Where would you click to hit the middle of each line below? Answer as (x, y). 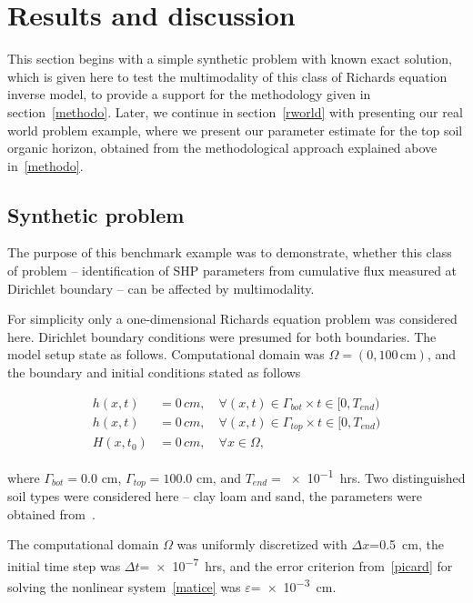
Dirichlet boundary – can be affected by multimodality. (161, 288)
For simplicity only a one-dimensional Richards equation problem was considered (232, 319)
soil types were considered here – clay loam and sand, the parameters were (215, 496)
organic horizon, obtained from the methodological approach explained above (222, 148)
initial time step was (64, 565)
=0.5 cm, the (407, 544)
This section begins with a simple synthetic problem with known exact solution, (230, 59)
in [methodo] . (45, 165)
